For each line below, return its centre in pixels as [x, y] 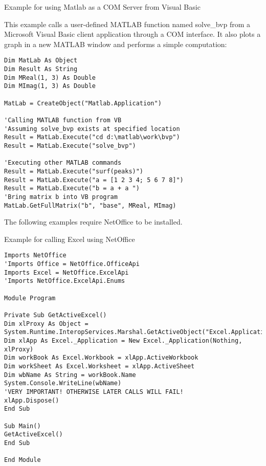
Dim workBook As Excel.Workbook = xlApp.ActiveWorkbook [101, 358]
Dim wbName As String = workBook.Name [70, 375]
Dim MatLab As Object [41, 61]
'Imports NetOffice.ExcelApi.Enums [65, 281]
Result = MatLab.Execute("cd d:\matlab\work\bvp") [92, 137]
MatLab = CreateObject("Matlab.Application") [83, 103]
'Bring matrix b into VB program [61, 197]
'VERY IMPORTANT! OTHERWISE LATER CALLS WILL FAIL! [94, 392]
